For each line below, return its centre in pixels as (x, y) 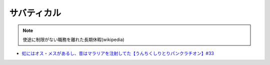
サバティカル (35, 13)
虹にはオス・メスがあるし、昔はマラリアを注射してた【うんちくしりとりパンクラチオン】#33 (118, 53)
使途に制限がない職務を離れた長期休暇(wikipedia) (73, 39)
